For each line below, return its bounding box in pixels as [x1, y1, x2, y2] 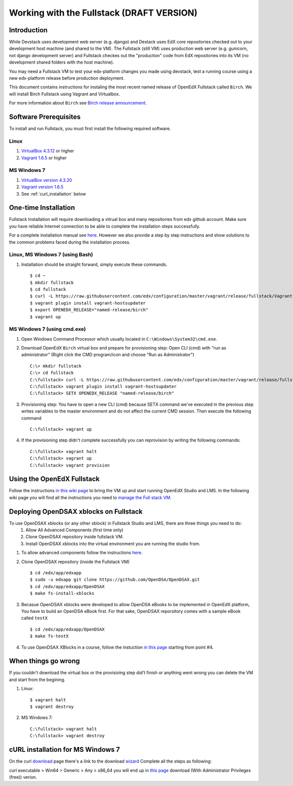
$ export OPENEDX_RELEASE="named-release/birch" [30, 307, 148, 313]
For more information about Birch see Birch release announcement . [9, 100, 147, 106]
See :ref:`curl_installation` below [21, 191, 86, 196]
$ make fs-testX [30, 633, 69, 639]
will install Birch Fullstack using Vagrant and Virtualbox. [9, 91, 120, 97]
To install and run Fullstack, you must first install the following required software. [9, 126, 171, 131]
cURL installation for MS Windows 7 [9, 745, 120, 754]
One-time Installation [9, 203, 75, 212]
